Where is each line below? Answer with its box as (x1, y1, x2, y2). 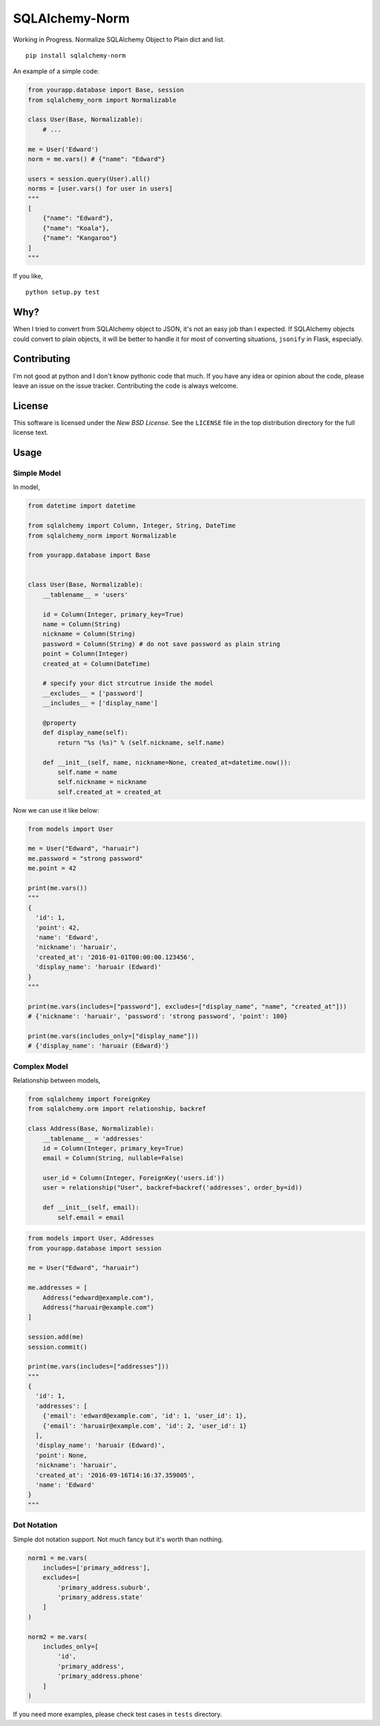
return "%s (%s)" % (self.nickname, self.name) (57, 739, 225, 746)
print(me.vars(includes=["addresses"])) (27, 1362, 169, 1371)
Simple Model (13, 469, 61, 478)
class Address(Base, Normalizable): (27, 1125, 155, 1133)
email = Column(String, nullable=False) (42, 1154, 184, 1162)
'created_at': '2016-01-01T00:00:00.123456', (35, 953, 195, 961)
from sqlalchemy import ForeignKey (27, 1095, 151, 1103)
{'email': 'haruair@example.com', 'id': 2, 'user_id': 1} (42, 1422, 247, 1430)
